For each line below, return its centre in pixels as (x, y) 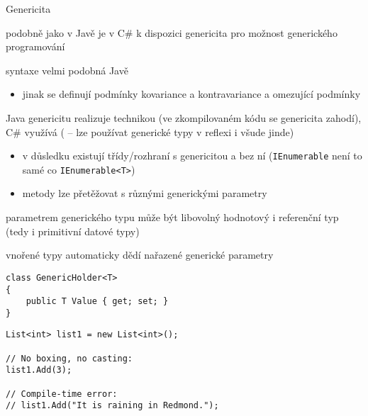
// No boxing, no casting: (69, 358)
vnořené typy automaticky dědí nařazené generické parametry (140, 255)
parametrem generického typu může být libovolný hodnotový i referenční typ (172, 217)
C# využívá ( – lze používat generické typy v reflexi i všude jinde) (150, 131)
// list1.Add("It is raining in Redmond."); (112, 406)
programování (35, 46)
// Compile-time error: (62, 394)
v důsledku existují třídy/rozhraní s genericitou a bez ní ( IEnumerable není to (192, 156)
